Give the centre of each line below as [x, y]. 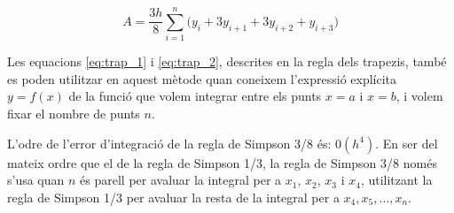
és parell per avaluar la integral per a [181, 180]
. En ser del [407, 143]
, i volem [419, 96]
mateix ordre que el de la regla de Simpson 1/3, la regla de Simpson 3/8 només [222, 162]
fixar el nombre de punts [74, 113]
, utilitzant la [396, 180]
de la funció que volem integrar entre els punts [195, 96]
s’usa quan [36, 180]
